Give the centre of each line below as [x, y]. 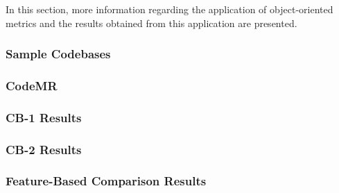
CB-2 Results [44, 149]
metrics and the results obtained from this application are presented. [151, 23]
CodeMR [32, 85]
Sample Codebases [58, 54]
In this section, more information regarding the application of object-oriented [169, 9]
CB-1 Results [44, 117]
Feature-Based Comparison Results [106, 181]
